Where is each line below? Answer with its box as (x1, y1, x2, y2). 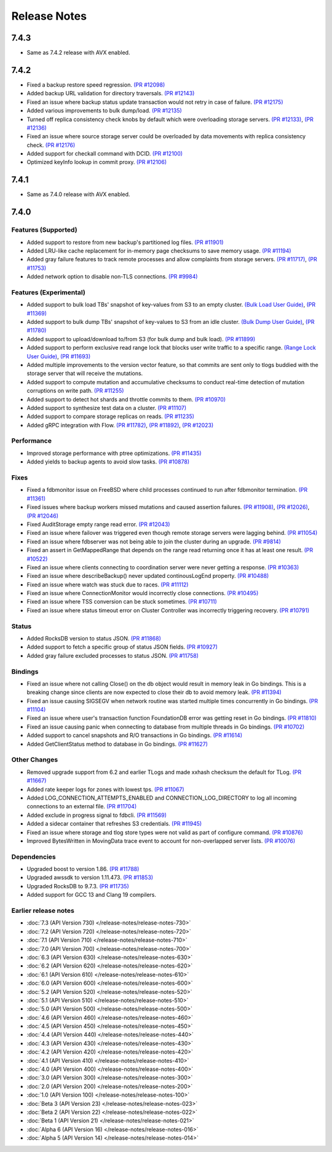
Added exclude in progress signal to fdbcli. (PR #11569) (26, 811, 167, 819)
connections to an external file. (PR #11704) (26, 803, 137, 810)
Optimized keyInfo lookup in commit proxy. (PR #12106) (26, 159, 167, 166)
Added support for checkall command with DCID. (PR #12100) (26, 150, 183, 157)
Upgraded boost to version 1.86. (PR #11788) (26, 866, 140, 873)
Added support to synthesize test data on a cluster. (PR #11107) (26, 404, 187, 411)
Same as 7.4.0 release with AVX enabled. (26, 191, 130, 198)
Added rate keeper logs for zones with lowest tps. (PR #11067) (26, 786, 184, 793)
